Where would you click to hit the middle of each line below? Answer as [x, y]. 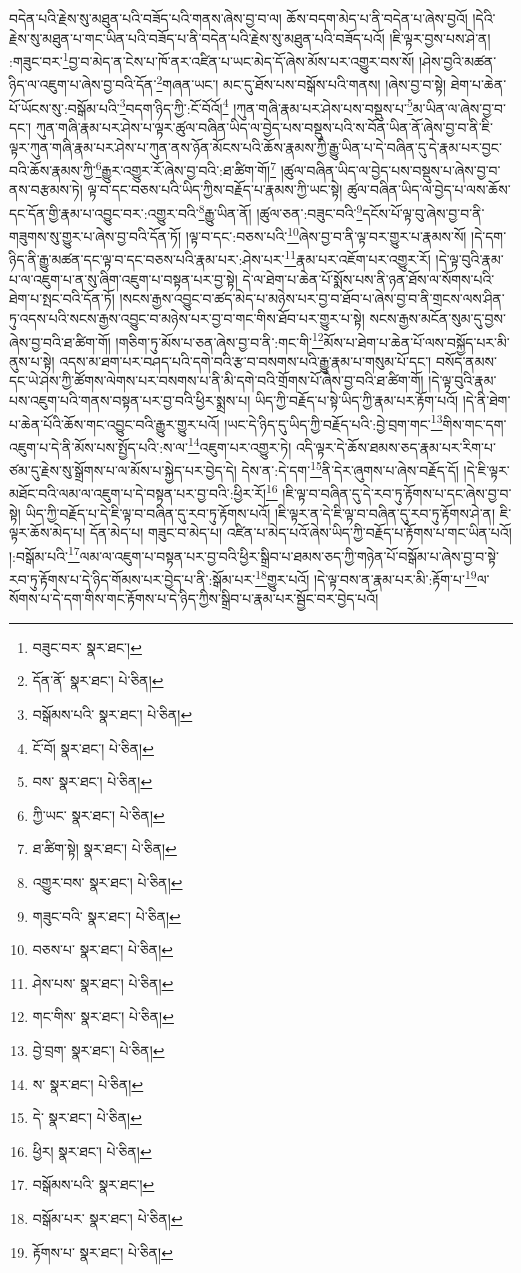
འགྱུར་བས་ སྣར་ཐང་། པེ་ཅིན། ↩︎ [107, 881]
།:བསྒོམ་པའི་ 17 [44, 554]
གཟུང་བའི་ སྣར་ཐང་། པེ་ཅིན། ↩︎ [106, 915]
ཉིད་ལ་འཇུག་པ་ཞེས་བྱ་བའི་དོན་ [83, 84]
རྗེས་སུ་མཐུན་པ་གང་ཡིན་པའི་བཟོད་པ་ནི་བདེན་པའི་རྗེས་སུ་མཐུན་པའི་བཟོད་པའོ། [197, 37]
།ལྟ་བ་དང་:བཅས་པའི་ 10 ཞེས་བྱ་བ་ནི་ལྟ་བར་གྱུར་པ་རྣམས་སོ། [326, 234]
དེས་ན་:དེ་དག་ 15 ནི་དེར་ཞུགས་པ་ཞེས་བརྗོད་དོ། [350, 468]
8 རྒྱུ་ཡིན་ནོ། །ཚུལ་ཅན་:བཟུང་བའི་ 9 [280, 211]
